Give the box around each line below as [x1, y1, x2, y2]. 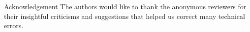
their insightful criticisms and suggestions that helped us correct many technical [4, 11, 245, 21]
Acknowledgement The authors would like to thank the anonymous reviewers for [4, 1, 247, 11]
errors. [4, 20, 24, 31]
